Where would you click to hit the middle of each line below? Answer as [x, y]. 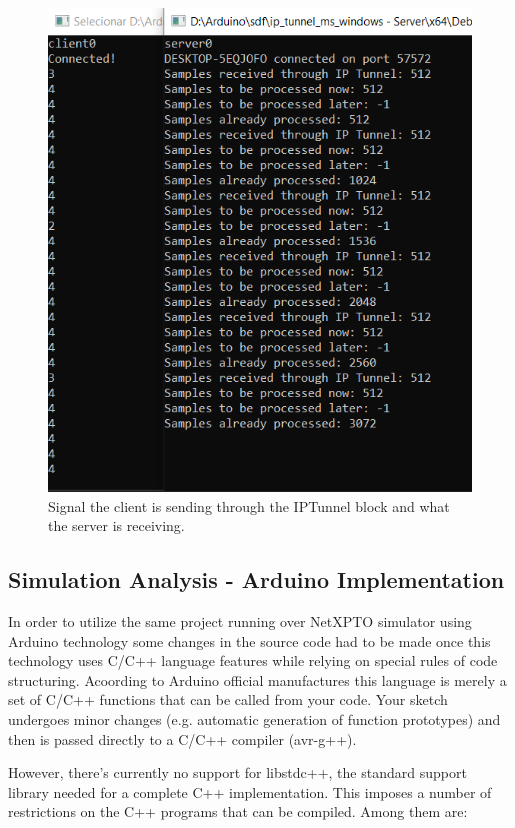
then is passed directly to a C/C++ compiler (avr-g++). [182, 738]
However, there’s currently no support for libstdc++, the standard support [237, 772]
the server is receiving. [116, 525]
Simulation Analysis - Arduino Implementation [256, 579]
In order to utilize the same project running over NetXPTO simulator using [240, 621]
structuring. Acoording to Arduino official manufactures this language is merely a [257, 679]
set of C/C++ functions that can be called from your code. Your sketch [228, 699]
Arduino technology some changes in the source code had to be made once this [249, 640]
